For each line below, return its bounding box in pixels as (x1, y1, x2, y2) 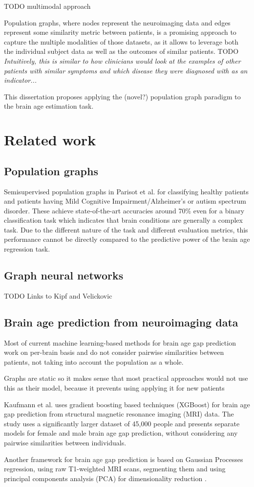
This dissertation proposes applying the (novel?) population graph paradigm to (4, 91, 241, 101)
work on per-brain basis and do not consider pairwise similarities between (4, 347, 224, 357)
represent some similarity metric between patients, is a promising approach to (4, 27, 236, 37)
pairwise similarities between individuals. (4, 438, 127, 448)
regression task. (4, 244, 50, 254)
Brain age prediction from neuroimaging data (4, 314, 238, 329)
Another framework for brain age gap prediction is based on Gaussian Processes (4, 454, 243, 464)
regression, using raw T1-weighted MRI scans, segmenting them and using (4, 464, 226, 474)
